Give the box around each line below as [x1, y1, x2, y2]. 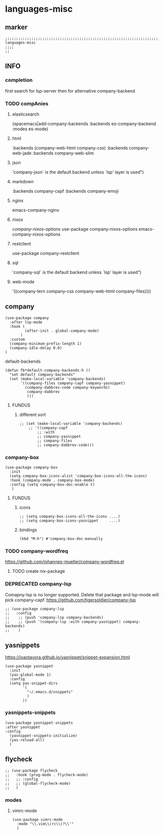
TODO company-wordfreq [5, 548, 68, 555]
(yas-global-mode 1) [9, 672, 51, 677]
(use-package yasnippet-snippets [5, 720, 73, 725]
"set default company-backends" [9, 372, 76, 377]
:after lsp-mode [9, 319, 42, 324]
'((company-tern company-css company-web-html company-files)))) [12, 288, 151, 294]
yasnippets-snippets [5, 709, 56, 716]
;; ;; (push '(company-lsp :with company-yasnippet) [5, 619, 121, 624]
